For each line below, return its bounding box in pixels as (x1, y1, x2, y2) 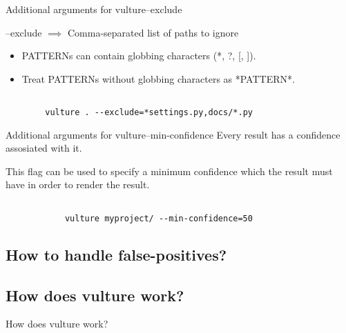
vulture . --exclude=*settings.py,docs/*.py (45, 108, 253, 118)
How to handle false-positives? (6, 243, 227, 265)
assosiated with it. (6, 141, 82, 155)
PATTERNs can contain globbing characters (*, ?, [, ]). (21, 48, 256, 63)
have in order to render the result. (6, 177, 150, 192)
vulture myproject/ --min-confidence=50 (64, 213, 253, 223)
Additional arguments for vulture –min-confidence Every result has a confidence (6, 127, 340, 141)
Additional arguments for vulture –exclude (6, 2, 182, 16)
